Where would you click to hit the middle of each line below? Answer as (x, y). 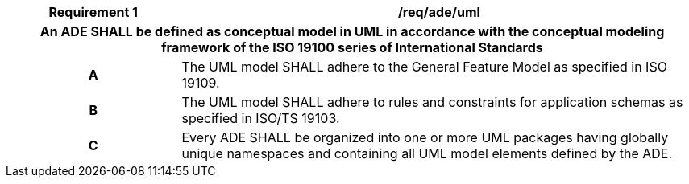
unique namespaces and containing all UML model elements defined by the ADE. (427, 153)
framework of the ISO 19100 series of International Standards (352, 47)
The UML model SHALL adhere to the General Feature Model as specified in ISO (424, 67)
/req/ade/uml (439, 12)
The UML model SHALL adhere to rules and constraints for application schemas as (432, 102)
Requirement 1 (93, 12)
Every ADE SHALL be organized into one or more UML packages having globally (425, 137)
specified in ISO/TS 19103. (261, 118)
